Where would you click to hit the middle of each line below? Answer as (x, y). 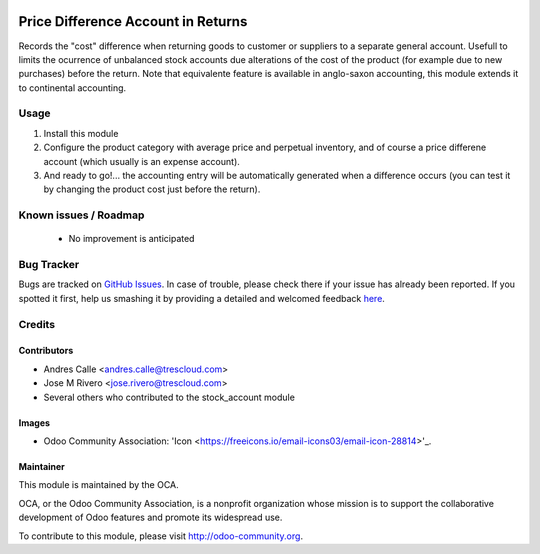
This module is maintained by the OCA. (98, 485)
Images (34, 422)
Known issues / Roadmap (81, 215)
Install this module (81, 133)
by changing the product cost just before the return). (152, 189)
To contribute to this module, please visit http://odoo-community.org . (161, 536)
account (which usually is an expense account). (141, 161)
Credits (36, 324)
